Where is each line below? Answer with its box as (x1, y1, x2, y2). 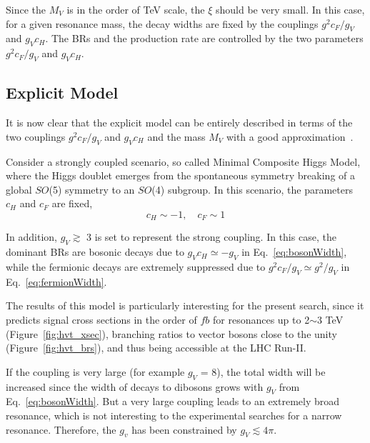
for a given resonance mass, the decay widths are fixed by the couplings (6, 16, 319, 31)
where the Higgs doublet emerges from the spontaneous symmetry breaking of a (6, 168, 355, 183)
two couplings (6, 129, 66, 144)
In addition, (6, 229, 57, 244)
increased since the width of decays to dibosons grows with (6, 379, 264, 394)
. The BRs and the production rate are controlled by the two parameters (45, 31, 364, 46)
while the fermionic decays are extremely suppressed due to (6, 259, 266, 274)
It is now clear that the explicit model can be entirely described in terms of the (6, 115, 353, 130)
